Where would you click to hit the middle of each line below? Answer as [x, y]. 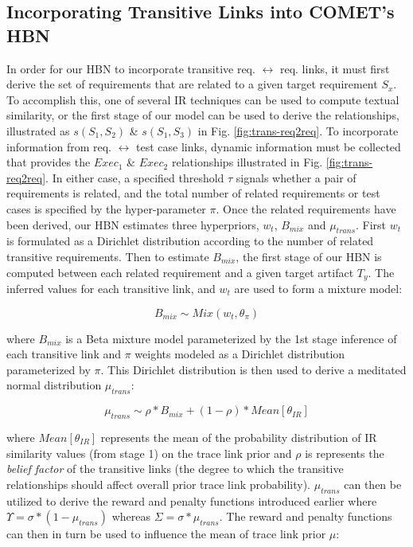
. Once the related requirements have [306, 208]
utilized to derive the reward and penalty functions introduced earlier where [192, 500]
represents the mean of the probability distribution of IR [239, 437]
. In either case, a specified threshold [135, 177]
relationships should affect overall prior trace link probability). [159, 484]
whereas [131, 516]
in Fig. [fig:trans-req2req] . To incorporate [298, 130]
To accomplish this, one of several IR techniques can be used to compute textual [203, 99]
